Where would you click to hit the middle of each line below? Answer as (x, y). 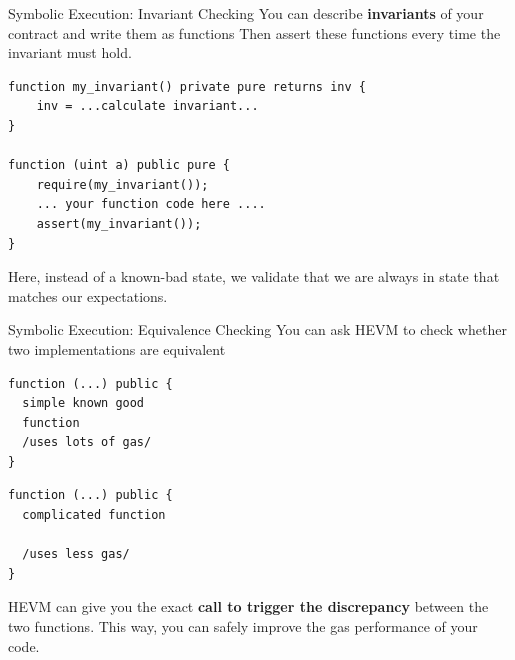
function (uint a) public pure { (119, 165)
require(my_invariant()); (122, 184)
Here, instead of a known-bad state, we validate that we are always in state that (254, 276)
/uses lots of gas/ (87, 442)
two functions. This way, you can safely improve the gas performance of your (243, 626)
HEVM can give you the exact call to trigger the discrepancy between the (248, 606)
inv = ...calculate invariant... (147, 106)
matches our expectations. (88, 295)
